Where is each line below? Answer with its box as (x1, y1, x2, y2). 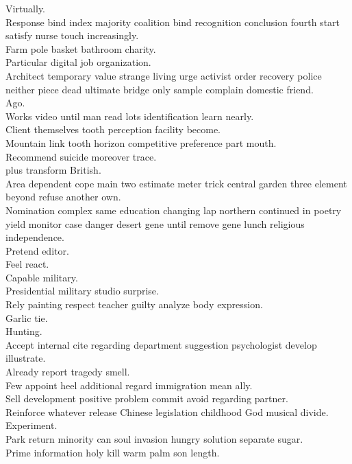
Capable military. (5, 270, 78, 284)
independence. (5, 230, 64, 244)
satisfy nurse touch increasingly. (5, 28, 139, 43)
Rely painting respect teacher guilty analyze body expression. (5, 297, 263, 312)
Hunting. (5, 324, 42, 338)
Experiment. (5, 418, 58, 432)
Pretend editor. (5, 243, 69, 257)
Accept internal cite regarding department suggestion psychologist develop (5, 337, 317, 351)
